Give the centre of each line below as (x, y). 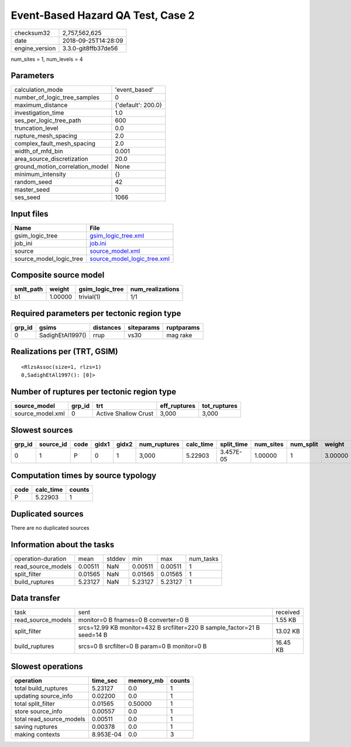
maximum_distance (41, 105)
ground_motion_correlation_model (61, 167)
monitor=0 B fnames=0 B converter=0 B (134, 620)
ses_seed (27, 197)
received (288, 612)
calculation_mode (39, 90)
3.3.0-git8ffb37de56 (90, 48)
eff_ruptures (178, 406)
